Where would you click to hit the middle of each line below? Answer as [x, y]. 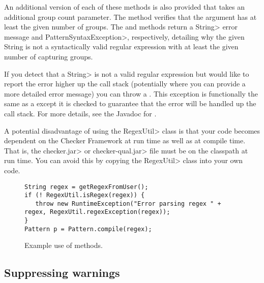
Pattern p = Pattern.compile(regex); [88, 229]
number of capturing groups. [49, 56]
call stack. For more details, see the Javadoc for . [80, 113]
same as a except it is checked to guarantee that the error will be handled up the [130, 103]
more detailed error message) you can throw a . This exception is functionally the [131, 93]
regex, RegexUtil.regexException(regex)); [97, 212]
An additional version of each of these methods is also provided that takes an [125, 7]
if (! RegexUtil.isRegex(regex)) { [85, 195]
